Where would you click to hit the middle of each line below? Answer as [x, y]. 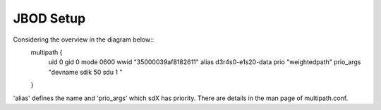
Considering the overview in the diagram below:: [84, 39]
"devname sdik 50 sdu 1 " [85, 72]
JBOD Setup [49, 18]
